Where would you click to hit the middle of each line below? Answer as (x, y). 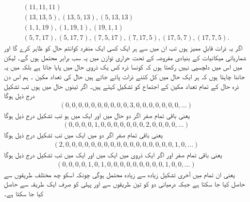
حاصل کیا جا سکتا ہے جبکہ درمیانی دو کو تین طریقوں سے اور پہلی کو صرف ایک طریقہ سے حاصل (125, 184)
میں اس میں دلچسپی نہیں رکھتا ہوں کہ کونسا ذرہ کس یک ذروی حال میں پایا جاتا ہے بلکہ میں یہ (123, 67)
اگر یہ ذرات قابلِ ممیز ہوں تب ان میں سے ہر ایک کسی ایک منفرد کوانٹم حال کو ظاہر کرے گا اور (123, 48)
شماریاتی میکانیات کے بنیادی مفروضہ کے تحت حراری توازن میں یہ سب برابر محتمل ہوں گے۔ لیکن (125, 57)
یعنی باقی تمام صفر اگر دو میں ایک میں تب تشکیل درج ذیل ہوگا (83, 135)
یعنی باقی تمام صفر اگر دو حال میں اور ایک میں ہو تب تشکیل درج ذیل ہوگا (97, 115)
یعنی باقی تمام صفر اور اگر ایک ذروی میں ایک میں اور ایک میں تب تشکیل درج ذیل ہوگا (113, 154)
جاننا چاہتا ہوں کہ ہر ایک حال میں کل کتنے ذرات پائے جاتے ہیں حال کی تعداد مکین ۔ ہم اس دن (125, 76)
